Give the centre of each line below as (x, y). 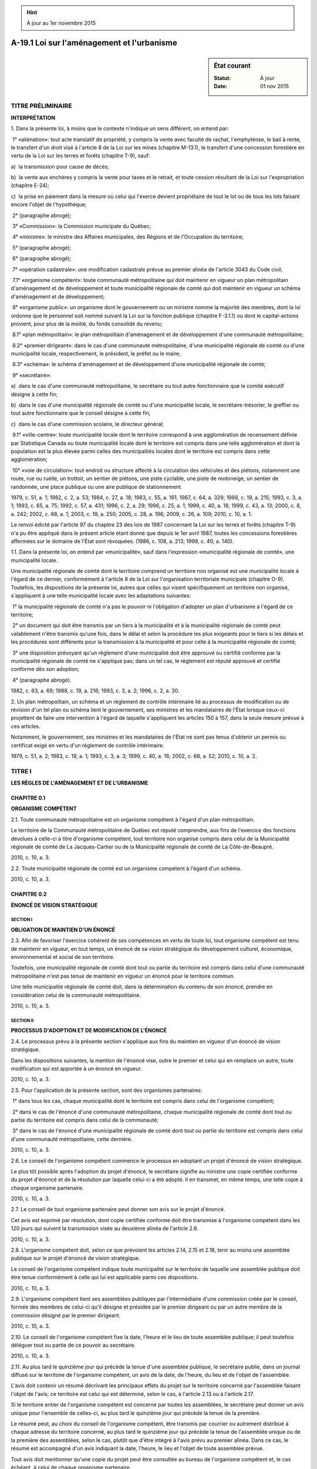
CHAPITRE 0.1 (28, 798)
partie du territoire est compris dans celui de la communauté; (85, 1120)
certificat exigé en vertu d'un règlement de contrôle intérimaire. (87, 745)
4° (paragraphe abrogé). (42, 680)
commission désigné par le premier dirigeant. (66, 1315)
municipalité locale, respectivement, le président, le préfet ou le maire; (96, 354)
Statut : (222, 78)
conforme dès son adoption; (45, 669)
